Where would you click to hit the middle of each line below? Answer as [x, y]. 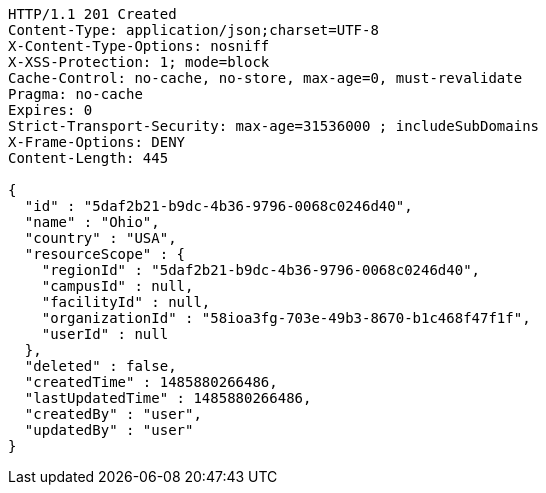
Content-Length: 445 [88, 158]
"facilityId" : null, [126, 302]
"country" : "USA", [100, 238]
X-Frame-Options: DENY [97, 142]
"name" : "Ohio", [92, 222]
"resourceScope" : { [105, 254]
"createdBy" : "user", [113, 414]
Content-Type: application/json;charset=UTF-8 [193, 30]
